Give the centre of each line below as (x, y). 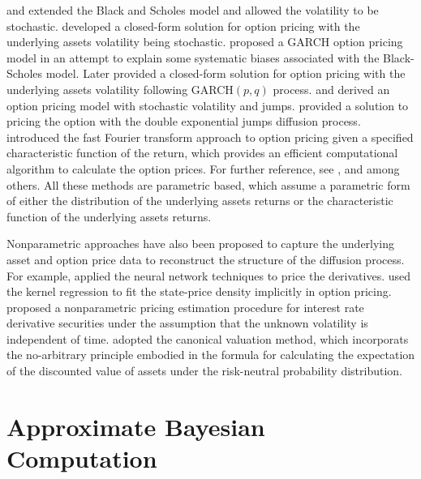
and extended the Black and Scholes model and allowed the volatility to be (193, 10)
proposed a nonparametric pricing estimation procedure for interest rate (185, 307)
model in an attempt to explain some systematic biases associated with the (193, 57)
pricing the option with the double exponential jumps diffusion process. (184, 121)
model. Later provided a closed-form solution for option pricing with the (226, 73)
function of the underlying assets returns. (109, 216)
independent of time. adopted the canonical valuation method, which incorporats (208, 338)
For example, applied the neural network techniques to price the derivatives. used (209, 275)
